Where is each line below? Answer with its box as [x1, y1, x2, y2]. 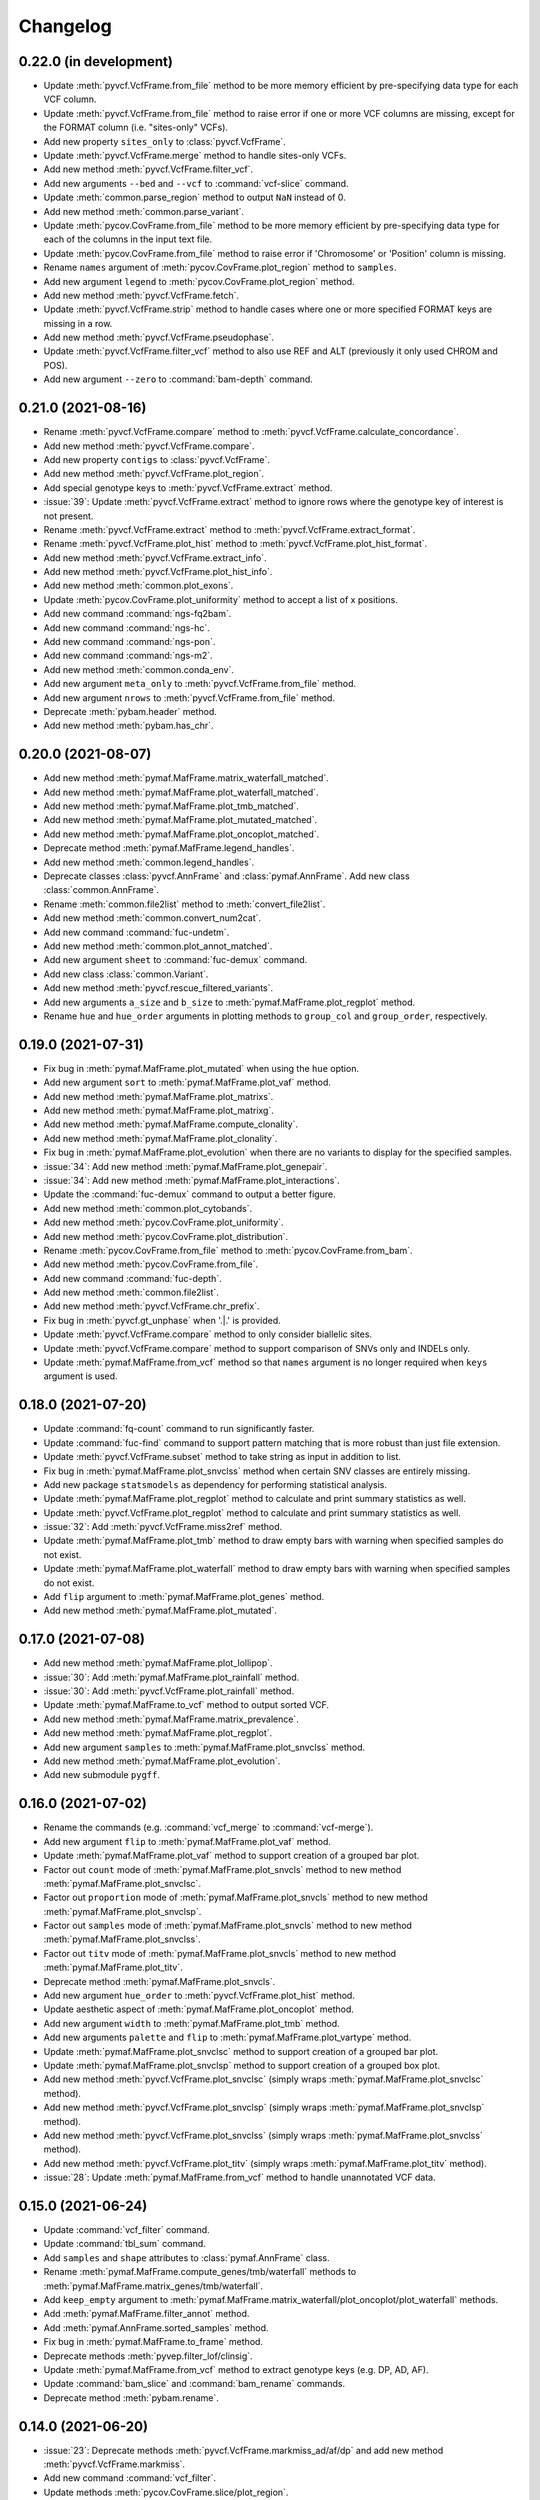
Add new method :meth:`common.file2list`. [43, 1286, 219, 1299]
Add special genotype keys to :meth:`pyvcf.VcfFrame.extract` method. [43, 481, 333, 494]
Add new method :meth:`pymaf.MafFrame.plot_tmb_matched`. [43, 800, 299, 812]
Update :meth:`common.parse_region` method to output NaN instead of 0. [43, 191, 347, 204]
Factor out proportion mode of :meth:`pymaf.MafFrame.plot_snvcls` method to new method [43, 1891, 429, 1904]
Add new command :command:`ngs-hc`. [43, 621, 210, 634]
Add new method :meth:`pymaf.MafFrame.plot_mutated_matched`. [43, 814, 318, 826]
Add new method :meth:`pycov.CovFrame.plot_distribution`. [43, 1230, 289, 1242]
